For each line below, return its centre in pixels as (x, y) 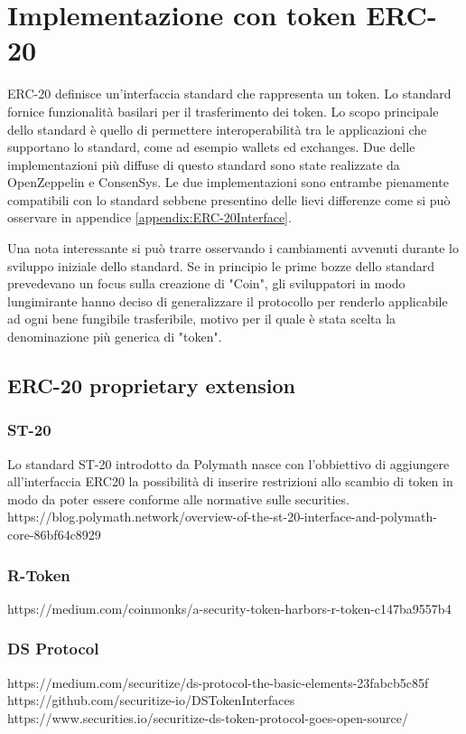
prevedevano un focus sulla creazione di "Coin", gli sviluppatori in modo (206, 283)
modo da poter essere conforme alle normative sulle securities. (178, 499)
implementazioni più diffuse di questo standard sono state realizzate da (204, 164)
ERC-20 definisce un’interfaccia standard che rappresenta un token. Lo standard (229, 94)
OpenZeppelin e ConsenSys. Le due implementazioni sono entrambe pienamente (228, 182)
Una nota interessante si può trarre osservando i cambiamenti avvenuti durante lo (233, 248)
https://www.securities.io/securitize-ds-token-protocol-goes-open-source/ (208, 717)
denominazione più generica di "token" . (115, 337)
